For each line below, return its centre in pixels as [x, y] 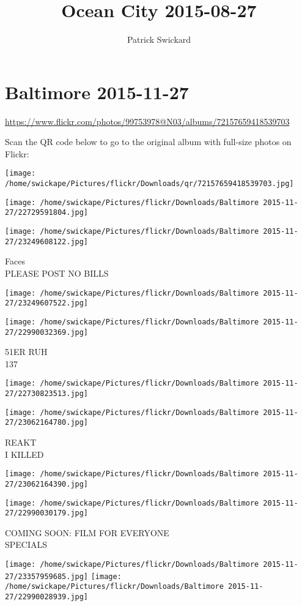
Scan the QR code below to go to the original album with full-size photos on [148, 142]
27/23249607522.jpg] [47, 303]
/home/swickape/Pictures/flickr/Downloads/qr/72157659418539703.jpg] [149, 184]
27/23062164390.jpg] [47, 484]
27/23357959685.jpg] [47, 576]
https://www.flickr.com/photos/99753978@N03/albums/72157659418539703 [147, 121]
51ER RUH [26, 352]
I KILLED [24, 454]
